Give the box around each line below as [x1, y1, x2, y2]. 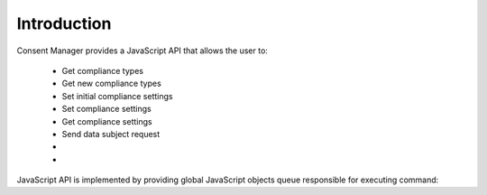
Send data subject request [61, 128, 161, 139]
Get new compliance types [61, 78, 161, 89]
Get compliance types [61, 65, 144, 76]
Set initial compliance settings [61, 90, 173, 101]
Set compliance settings [61, 104, 152, 115]
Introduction [16, 14, 112, 33]
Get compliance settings [61, 116, 152, 126]
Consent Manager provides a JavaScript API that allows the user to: [16, 45, 268, 56]
